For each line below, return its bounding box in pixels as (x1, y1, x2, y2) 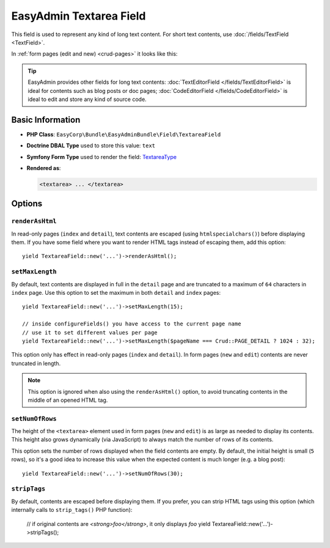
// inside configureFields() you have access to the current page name (22, 320, 241, 327)
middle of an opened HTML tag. (28, 396, 108, 404)
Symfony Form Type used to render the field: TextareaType (26, 153, 177, 160)
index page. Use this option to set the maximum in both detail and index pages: (11, 289, 221, 297)
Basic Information (11, 114, 81, 125)
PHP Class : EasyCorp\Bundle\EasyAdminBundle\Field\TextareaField (26, 130, 221, 138)
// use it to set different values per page (22, 329, 158, 336)
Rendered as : (26, 164, 61, 171)
